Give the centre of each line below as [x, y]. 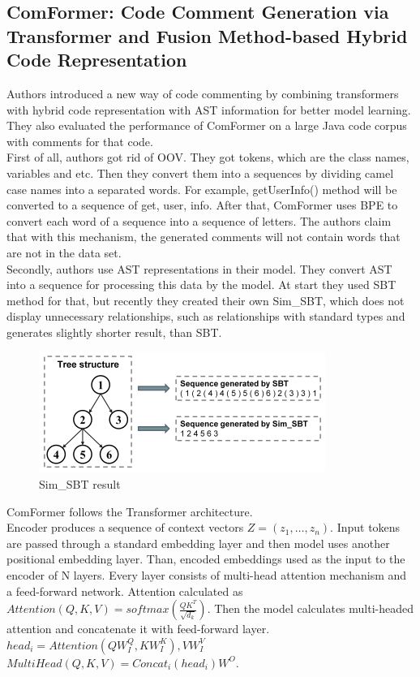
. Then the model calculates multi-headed [311, 608]
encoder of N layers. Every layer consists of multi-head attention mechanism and [207, 575]
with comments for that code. [80, 141]
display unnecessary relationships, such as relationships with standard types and [206, 316]
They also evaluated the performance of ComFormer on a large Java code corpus [207, 125]
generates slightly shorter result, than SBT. [114, 332]
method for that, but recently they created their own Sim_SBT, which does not [206, 300]
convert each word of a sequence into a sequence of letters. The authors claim [199, 220]
